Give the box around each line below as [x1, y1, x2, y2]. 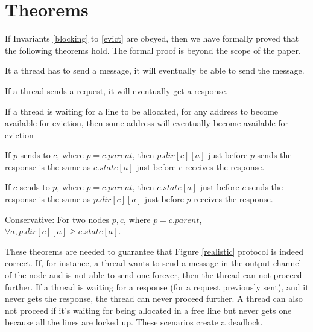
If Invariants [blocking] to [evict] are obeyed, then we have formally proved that [5, 32, 299, 45]
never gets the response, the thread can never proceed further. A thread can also [5, 292, 303, 305]
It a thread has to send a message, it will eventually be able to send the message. [5, 64, 305, 77]
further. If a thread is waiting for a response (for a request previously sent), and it [5, 280, 309, 293]
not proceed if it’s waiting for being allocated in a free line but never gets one [5, 304, 292, 316]
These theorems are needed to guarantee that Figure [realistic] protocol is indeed [5, 244, 303, 257]
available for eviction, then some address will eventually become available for [5, 117, 289, 129]
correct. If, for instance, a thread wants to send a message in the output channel [5, 257, 302, 269]
